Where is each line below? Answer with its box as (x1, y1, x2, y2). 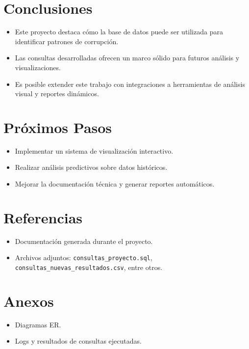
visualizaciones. (15, 62, 61, 72)
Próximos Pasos (3, 117, 112, 137)
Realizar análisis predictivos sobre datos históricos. (15, 162, 168, 172)
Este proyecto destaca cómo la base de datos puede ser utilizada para (15, 27, 223, 37)
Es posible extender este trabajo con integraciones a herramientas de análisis (15, 79, 245, 89)
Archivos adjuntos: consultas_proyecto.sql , (15, 252, 152, 263)
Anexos (3, 291, 54, 311)
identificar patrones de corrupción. (15, 36, 119, 46)
